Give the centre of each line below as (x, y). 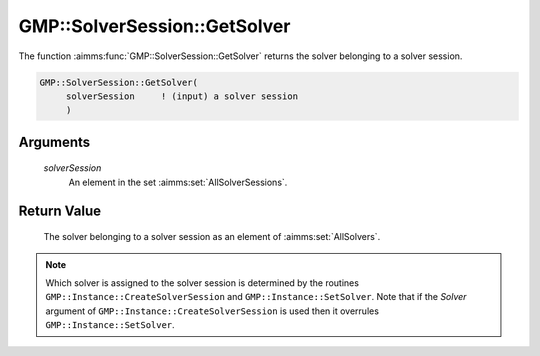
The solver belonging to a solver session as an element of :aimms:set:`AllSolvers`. (212, 237)
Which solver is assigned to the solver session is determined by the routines (202, 282)
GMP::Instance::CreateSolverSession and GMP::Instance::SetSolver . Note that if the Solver (256, 297)
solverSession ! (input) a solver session (182, 96)
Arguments (54, 141)
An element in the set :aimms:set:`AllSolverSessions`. (178, 182)
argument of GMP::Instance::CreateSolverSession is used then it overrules (212, 311)
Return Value (60, 210)
